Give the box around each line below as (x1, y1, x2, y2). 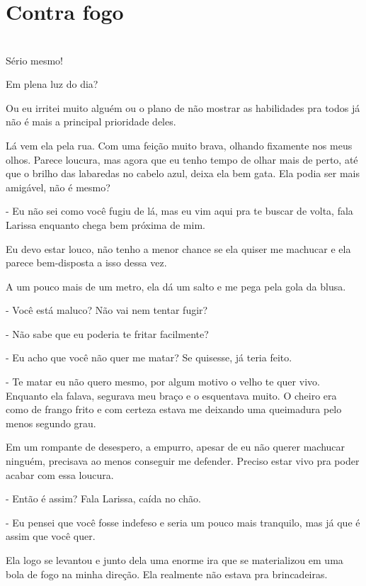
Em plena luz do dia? (6, 77, 98, 91)
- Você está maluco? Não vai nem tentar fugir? (6, 303, 208, 317)
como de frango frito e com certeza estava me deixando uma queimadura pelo (6, 402, 342, 417)
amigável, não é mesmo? (6, 179, 110, 194)
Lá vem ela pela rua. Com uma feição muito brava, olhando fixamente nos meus (6, 137, 353, 152)
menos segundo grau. (6, 415, 96, 430)
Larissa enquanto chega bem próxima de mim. (6, 217, 205, 232)
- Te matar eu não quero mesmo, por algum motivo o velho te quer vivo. (6, 374, 320, 389)
